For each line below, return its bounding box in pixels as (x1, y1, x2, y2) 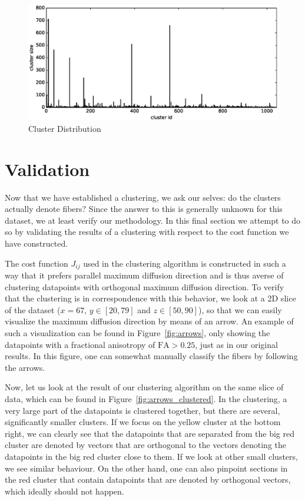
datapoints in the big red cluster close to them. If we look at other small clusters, (5, 450, 298, 462)
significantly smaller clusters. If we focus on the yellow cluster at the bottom (5, 416, 281, 428)
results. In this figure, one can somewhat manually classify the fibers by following (5, 350, 298, 362)
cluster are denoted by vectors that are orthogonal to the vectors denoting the (5, 439, 287, 451)
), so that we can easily (198, 303, 282, 316)
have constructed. (5, 237, 68, 249)
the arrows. (5, 361, 45, 373)
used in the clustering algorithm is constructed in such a (83, 257, 286, 269)
